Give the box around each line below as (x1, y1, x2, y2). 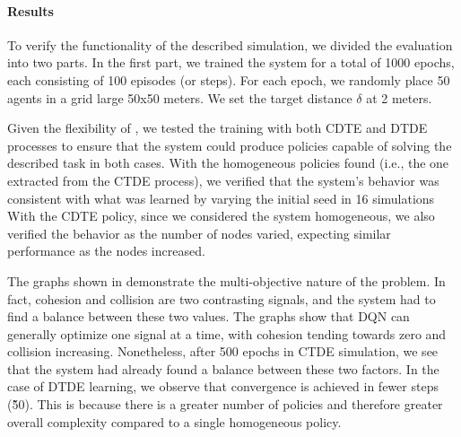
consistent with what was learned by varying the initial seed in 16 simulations (7, 188, 435, 207)
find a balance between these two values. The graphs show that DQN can (7, 307, 410, 326)
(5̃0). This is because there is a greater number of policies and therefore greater (7, 395, 443, 414)
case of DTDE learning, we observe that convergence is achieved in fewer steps (7, 377, 439, 396)
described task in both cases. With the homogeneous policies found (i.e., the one (7, 153, 449, 172)
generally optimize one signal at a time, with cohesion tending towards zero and (7, 324, 447, 343)
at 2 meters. (366, 88, 432, 107)
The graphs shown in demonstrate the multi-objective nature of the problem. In (7, 271, 446, 290)
